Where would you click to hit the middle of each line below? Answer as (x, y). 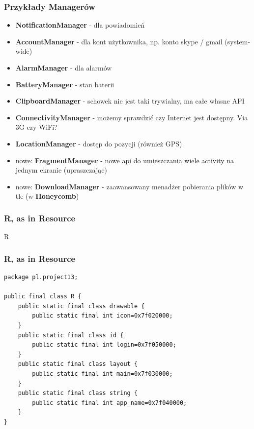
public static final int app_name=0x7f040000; (110, 403)
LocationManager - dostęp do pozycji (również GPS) (99, 143)
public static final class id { (71, 335)
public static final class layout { (78, 364)
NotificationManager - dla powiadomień (80, 25)
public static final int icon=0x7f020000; (102, 316)
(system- (238, 41)
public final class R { (43, 297)
